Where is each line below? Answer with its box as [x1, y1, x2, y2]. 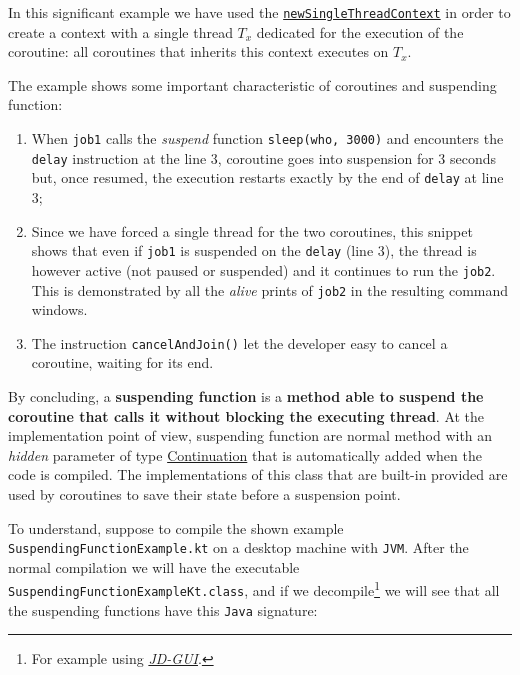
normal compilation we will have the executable [8, 556, 300, 577]
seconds [449, 147, 497, 168]
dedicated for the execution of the [256, 21, 464, 42]
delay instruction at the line [31, 147, 207, 168]
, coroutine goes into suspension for [217, 147, 434, 168]
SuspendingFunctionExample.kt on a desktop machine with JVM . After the [8, 537, 469, 558]
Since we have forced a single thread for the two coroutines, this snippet [31, 220, 473, 241]
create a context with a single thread [8, 21, 233, 42]
